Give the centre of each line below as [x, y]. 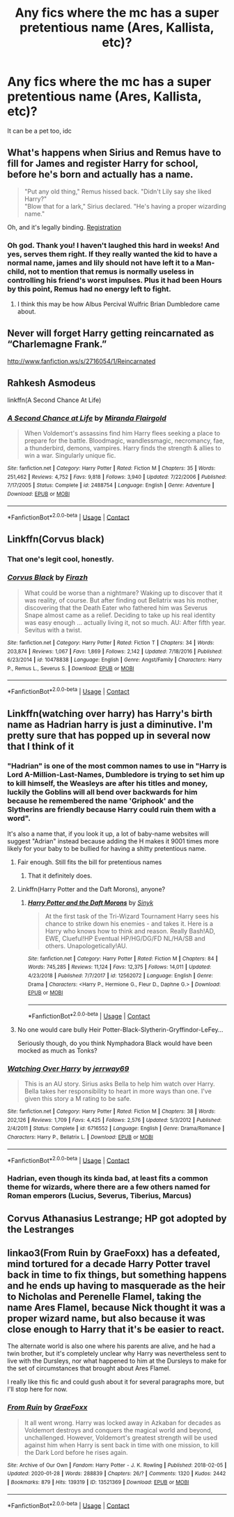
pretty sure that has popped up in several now [109, 735]
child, [17, 272]
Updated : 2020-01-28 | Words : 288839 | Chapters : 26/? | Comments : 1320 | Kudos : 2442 [117, 1474]
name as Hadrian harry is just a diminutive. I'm [110, 724]
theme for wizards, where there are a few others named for [109, 1187]
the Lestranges [41, 1229]
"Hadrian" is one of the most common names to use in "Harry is [117, 766]
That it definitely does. [60, 875]
